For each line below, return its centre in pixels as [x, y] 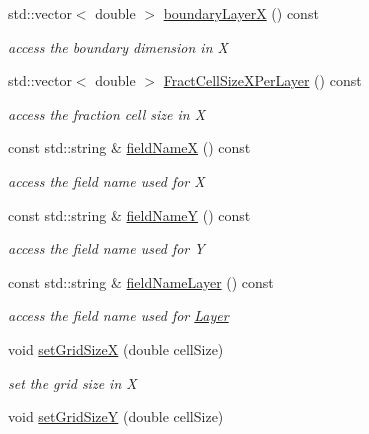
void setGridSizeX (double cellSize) [116, 348]
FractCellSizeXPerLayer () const [262, 80]
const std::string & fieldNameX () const [129, 147]
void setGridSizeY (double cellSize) [116, 416]
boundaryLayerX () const [241, 13]
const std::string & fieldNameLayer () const [141, 281]
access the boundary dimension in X [118, 46]
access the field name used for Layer [118, 315]
